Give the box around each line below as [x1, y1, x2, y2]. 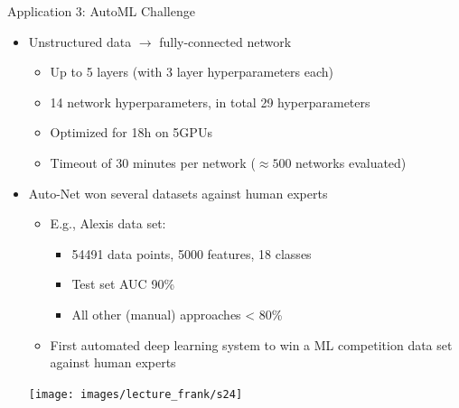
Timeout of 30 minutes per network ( [50, 153, 256, 172]
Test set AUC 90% [71, 274, 175, 293]
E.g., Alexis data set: [50, 214, 166, 233]
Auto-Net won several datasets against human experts [28, 183, 328, 202]
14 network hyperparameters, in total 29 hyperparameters [50, 92, 370, 111]
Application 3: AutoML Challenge [7, 2, 195, 20]
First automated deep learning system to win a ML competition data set [50, 335, 453, 354]
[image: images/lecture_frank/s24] [28, 387, 243, 401]
